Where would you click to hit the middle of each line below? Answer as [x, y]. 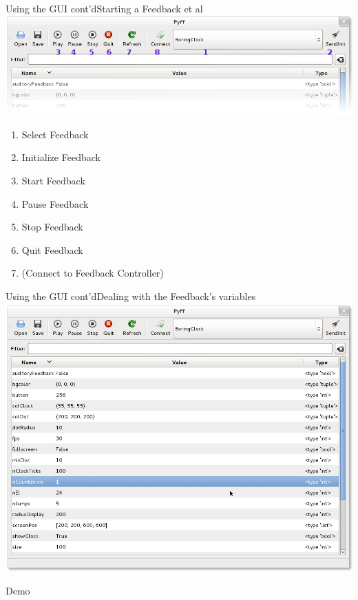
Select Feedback [55, 134]
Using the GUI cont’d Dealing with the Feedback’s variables [131, 296]
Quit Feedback [52, 249]
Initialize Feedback [61, 157]
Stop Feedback [52, 227]
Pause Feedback [55, 203]
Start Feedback [53, 181]
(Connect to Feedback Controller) [93, 273]
